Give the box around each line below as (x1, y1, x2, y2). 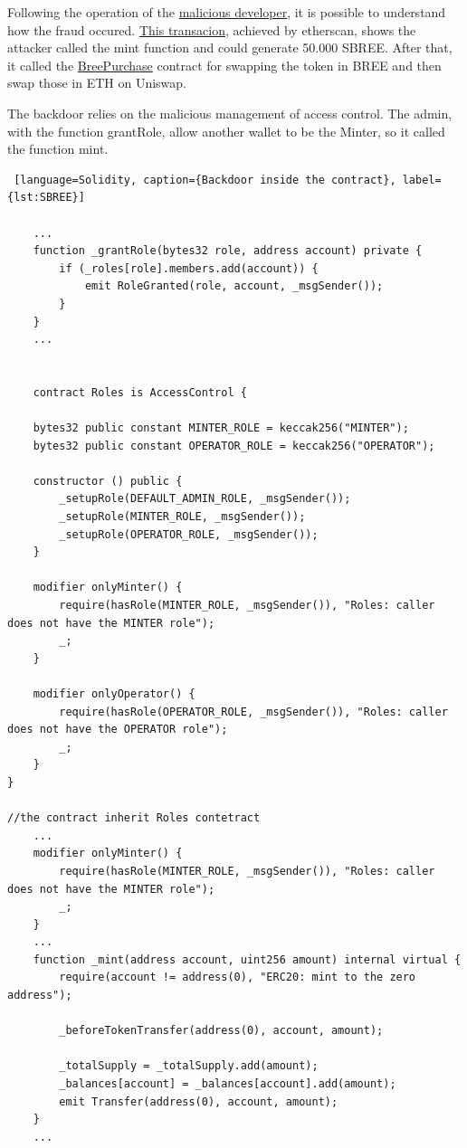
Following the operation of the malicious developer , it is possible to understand (7, 3, 446, 21)
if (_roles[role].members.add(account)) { (59, 261, 319, 275)
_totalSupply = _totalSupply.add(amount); (59, 1059, 319, 1073)
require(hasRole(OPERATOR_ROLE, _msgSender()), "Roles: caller (59, 705, 448, 718)
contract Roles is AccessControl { (33, 385, 247, 399)
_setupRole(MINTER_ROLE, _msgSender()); (59, 510, 306, 524)
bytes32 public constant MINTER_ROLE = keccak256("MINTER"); (33, 422, 409, 435)
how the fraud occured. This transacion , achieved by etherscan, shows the (7, 20, 416, 39)
